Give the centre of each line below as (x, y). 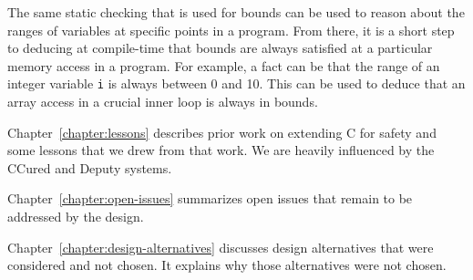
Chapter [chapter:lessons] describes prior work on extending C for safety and (222, 132)
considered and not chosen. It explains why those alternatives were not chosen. (227, 265)
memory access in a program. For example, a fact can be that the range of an (224, 65)
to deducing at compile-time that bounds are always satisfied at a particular (220, 48)
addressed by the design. (76, 216)
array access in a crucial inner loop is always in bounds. (163, 102)
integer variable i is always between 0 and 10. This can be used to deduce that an (236, 83)
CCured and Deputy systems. (90, 167)
